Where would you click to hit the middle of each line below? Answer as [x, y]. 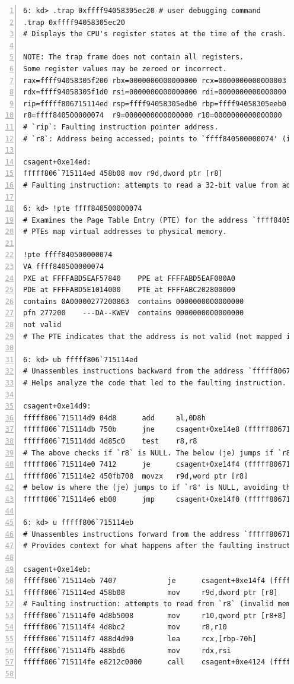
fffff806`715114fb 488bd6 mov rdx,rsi [127, 650]
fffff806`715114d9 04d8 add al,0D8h [114, 418]
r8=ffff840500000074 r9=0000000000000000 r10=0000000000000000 [153, 115]
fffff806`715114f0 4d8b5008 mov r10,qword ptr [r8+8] [155, 615]
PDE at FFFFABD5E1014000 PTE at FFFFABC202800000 [129, 290]
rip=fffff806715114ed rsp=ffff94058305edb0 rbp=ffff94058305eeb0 [155, 104]
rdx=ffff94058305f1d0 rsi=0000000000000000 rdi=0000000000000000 [155, 92]
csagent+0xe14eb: [57, 569]
